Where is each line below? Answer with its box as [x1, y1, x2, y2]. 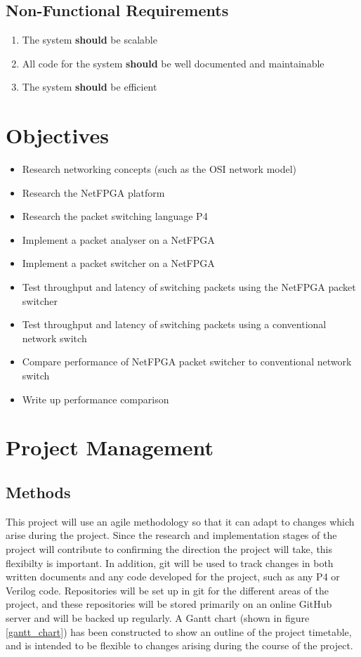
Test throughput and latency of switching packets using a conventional [22, 317, 327, 332]
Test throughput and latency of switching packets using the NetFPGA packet [22, 280, 356, 294]
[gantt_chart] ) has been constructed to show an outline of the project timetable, [6, 624, 352, 639]
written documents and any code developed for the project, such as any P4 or [6, 569, 340, 584]
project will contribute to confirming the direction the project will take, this [6, 542, 333, 556]
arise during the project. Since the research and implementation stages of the [6, 528, 337, 542]
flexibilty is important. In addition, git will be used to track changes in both [6, 555, 334, 570]
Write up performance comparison [22, 391, 169, 406]
